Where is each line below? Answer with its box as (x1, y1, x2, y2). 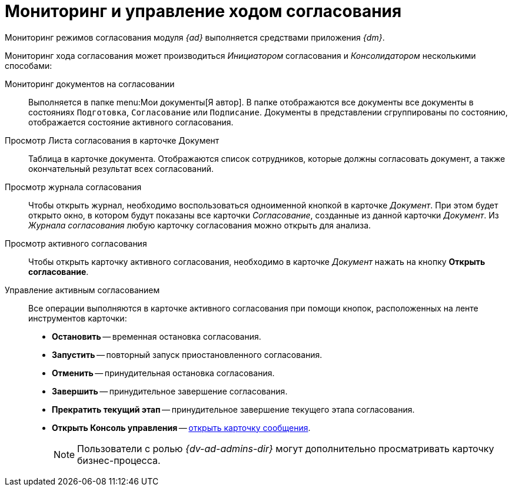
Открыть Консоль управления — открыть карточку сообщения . (52, 422, 311, 433)
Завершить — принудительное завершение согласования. (52, 386, 288, 396)
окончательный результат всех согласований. (28, 163, 214, 174)
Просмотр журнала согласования (5, 181, 142, 192)
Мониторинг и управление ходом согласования (5, 1, 402, 21)
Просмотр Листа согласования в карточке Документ (5, 135, 220, 145)
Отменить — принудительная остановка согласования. (52, 367, 275, 378)
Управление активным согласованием (5, 284, 160, 295)
